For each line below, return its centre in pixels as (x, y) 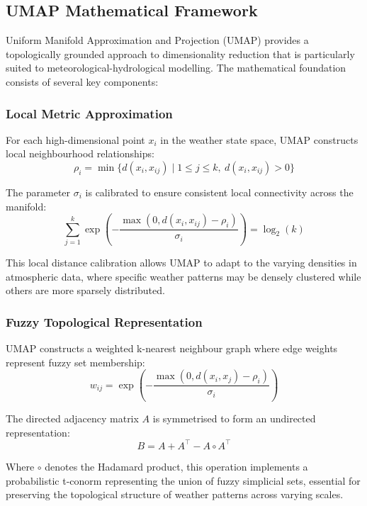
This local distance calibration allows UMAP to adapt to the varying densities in (181, 263)
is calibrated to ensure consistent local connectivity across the (219, 192)
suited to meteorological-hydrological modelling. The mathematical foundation (176, 68)
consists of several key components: (82, 81)
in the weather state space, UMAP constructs (259, 139)
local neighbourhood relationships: (80, 153)
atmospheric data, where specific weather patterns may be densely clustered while (183, 276)
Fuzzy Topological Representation (104, 321)
